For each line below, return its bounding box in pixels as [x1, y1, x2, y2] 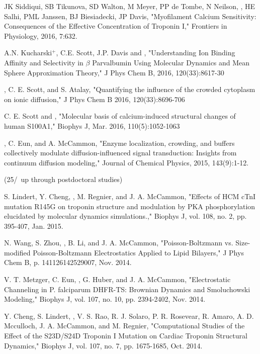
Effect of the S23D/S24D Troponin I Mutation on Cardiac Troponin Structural [4, 330, 247, 341]
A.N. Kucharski [4, 47, 52, 58]
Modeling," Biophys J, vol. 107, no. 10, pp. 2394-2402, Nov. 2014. [4, 294, 206, 304]
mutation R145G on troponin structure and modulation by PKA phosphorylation [4, 201, 255, 211]
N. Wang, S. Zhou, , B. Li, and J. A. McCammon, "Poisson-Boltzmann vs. [4, 237, 233, 248]
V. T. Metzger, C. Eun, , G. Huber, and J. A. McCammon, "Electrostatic [4, 274, 231, 285]
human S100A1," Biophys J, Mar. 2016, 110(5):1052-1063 [4, 120, 180, 131]
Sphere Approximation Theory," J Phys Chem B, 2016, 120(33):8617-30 [4, 67, 224, 77]
